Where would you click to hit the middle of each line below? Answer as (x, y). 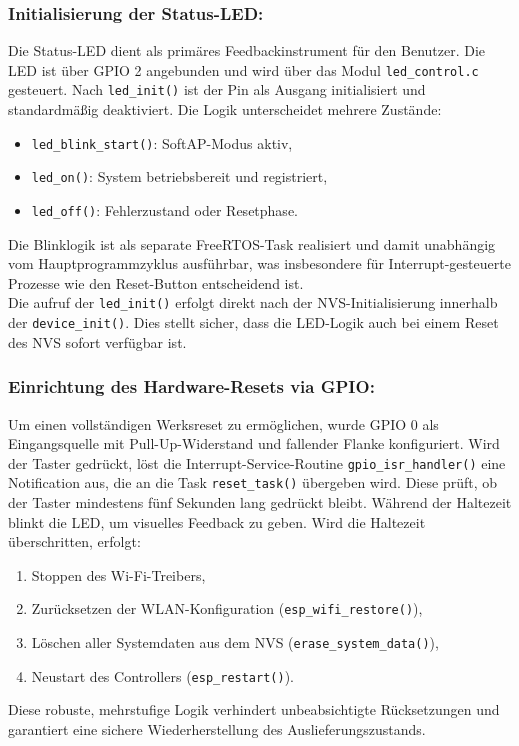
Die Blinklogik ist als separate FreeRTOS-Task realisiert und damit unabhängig (252, 243)
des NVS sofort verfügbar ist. (97, 341)
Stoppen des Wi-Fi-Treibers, (118, 574)
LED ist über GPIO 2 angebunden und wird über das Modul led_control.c (243, 69)
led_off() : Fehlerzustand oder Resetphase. (164, 210)
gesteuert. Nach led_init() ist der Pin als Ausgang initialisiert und (217, 89)
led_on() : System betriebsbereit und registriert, (179, 176)
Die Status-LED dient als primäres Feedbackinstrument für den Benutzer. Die (247, 50)
